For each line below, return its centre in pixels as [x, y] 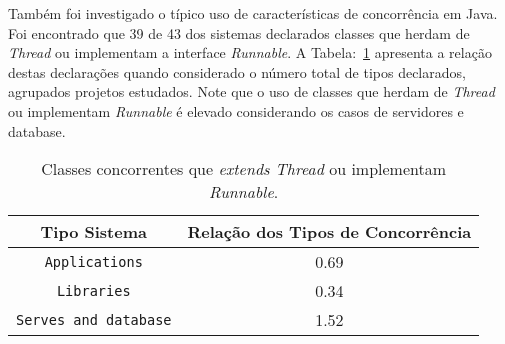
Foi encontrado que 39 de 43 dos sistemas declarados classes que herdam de [239, 32]
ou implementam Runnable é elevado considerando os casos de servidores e [236, 110]
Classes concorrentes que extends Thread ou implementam [244, 169]
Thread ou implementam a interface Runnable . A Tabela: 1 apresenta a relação [250, 52]
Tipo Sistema [93, 232]
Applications [93, 261]
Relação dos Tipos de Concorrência [329, 232]
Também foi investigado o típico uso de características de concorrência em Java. [253, 13]
